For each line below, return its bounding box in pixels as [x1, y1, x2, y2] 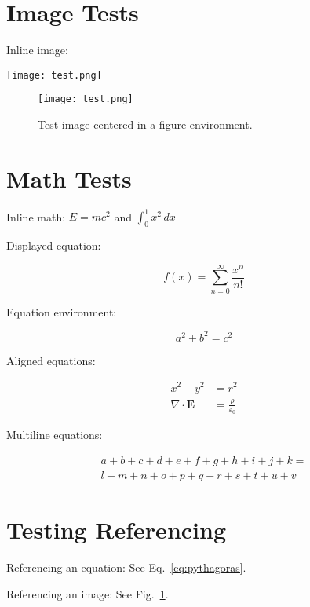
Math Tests [6, 162, 132, 194]
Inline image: [6, 42, 68, 58]
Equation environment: [6, 303, 117, 320]
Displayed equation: [6, 237, 101, 254]
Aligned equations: [6, 352, 96, 368]
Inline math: [6, 208, 66, 225]
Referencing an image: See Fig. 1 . [6, 585, 169, 602]
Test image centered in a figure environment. [38, 116, 253, 133]
